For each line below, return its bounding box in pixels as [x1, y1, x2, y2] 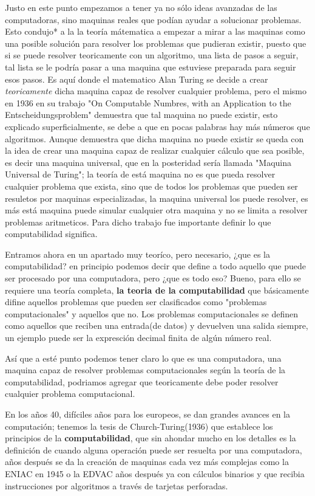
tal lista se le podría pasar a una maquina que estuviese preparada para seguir [5, 60, 296, 73]
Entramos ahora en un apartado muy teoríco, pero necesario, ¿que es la [5, 247, 270, 260]
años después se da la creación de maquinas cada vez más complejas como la [5, 455, 289, 468]
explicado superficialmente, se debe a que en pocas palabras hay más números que [5, 120, 310, 133]
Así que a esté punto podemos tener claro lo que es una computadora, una [5, 351, 282, 364]
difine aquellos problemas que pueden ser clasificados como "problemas [5, 295, 267, 308]
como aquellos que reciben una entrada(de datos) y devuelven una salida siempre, [5, 319, 308, 332]
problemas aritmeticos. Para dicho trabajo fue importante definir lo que [5, 215, 271, 228]
